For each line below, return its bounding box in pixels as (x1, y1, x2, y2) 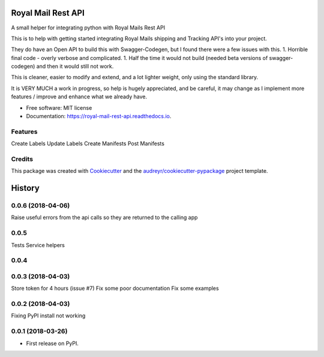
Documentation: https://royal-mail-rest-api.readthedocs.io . (26, 113, 172, 120)
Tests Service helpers (11, 241, 65, 248)
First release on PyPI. (26, 340, 79, 347)
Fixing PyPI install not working (11, 312, 86, 319)
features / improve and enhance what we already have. (11, 93, 148, 100)
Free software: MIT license (26, 104, 92, 111)
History (11, 183, 40, 193)
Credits (11, 155, 33, 163)
